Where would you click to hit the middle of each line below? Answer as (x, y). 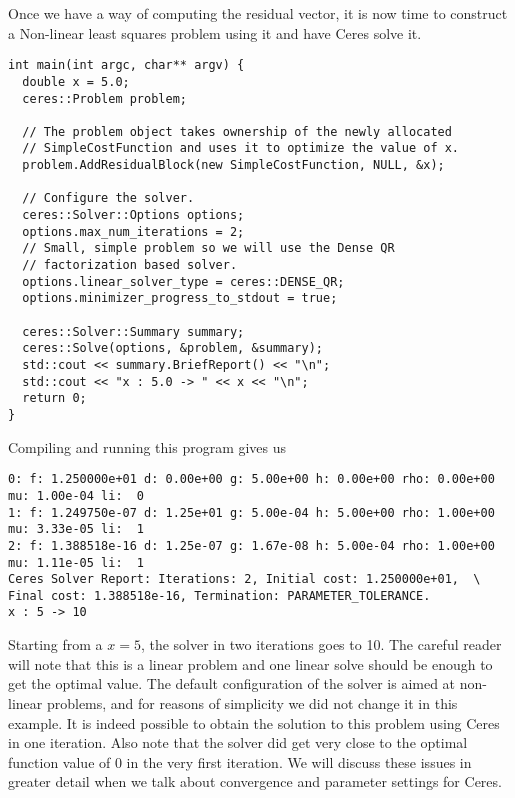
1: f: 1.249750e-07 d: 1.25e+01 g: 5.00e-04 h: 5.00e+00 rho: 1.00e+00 (251, 512)
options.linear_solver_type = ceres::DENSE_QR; (183, 281)
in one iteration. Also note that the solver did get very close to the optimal (238, 742)
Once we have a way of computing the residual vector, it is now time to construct (258, 13)
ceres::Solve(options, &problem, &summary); (172, 348)
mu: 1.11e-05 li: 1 (76, 562)
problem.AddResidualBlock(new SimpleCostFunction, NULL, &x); (233, 165)
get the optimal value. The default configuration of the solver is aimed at (232, 683)
